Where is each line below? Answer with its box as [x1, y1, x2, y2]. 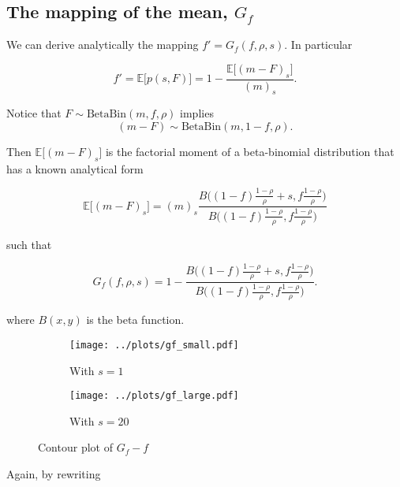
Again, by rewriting [6, 466, 101, 481]
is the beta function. [86, 311, 185, 328]
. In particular [284, 36, 353, 53]
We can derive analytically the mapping [6, 36, 199, 53]
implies [180, 105, 214, 121]
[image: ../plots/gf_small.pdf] [69, 339, 239, 351]
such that [6, 236, 52, 252]
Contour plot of [38, 439, 113, 455]
